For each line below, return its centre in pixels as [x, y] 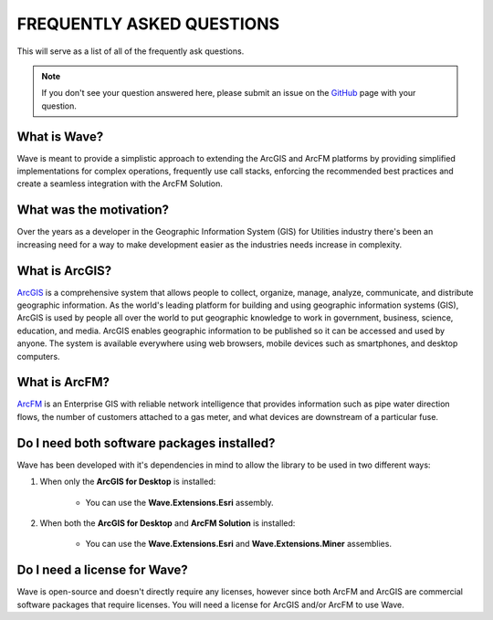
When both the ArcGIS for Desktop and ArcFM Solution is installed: [168, 523]
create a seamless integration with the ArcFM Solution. [120, 184]
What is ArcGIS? [64, 271]
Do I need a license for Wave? [103, 570]
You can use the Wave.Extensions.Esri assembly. [179, 502]
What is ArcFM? [63, 382]
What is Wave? [60, 137]
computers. [38, 356]
